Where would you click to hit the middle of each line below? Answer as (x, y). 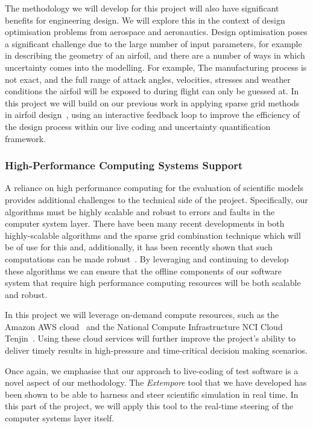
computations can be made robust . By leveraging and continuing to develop (147, 258)
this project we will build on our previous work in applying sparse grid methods (152, 102)
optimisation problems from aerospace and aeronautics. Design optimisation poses (156, 32)
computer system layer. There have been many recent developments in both (145, 223)
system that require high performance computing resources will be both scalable (153, 283)
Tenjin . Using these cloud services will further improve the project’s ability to (150, 338)
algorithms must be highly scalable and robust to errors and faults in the (140, 211)
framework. (26, 138)
